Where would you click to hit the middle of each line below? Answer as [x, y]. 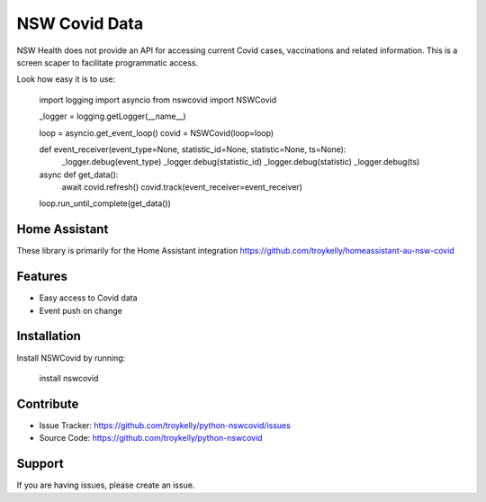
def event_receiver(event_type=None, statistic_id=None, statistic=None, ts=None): [193, 149]
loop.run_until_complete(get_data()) [105, 203]
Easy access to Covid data [89, 298]
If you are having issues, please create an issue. [106, 485]
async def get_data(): [79, 175]
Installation [49, 336]
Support [40, 464]
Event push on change [81, 310]
